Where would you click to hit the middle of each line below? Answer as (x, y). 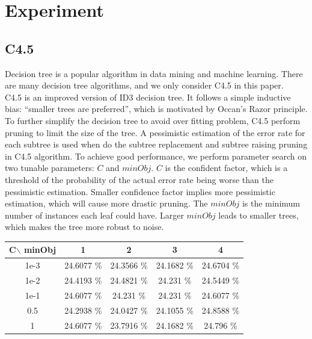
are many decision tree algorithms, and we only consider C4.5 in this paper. (144, 85)
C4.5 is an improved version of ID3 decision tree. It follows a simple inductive (148, 97)
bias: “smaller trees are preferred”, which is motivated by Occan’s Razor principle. (156, 109)
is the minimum (271, 203)
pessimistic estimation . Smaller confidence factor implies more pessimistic (140, 191)
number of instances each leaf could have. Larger (94, 215)
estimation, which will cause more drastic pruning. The (106, 203)
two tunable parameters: (50, 168)
